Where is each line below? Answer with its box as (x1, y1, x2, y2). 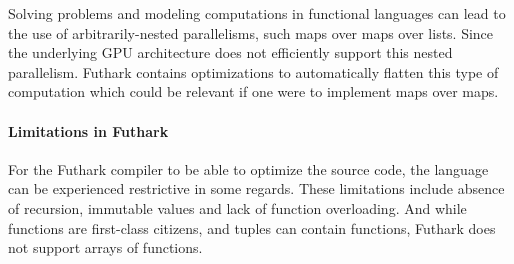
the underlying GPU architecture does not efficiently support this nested (8, 42, 453, 63)
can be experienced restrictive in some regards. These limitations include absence (8, 178, 505, 199)
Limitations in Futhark (8, 120, 169, 141)
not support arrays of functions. (8, 237, 203, 258)
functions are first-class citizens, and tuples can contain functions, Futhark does (8, 217, 496, 238)
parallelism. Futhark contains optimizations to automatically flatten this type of (8, 61, 499, 82)
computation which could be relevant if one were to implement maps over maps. (8, 81, 499, 102)
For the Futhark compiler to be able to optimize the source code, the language (8, 158, 489, 179)
